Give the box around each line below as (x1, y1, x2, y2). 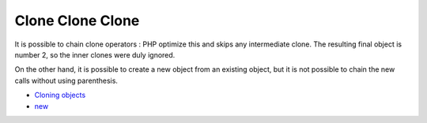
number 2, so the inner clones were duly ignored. (14, 50, 176, 59)
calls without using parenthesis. (14, 76, 119, 85)
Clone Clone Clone (14, 12, 140, 29)
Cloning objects (34, 91, 86, 100)
